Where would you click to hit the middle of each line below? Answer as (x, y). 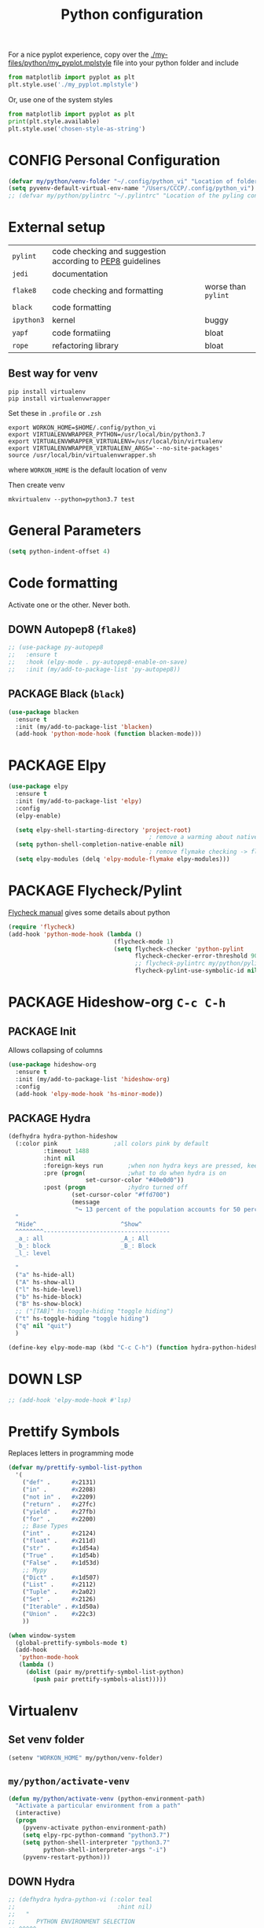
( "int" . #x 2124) (59, 1534)
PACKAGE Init (42, 1031)
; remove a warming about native (203, 837)
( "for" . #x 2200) (59, 1519)
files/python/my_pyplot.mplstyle (60, 63)
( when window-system (42, 1635)
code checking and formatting (108, 291)
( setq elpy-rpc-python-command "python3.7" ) (96, 1835)
